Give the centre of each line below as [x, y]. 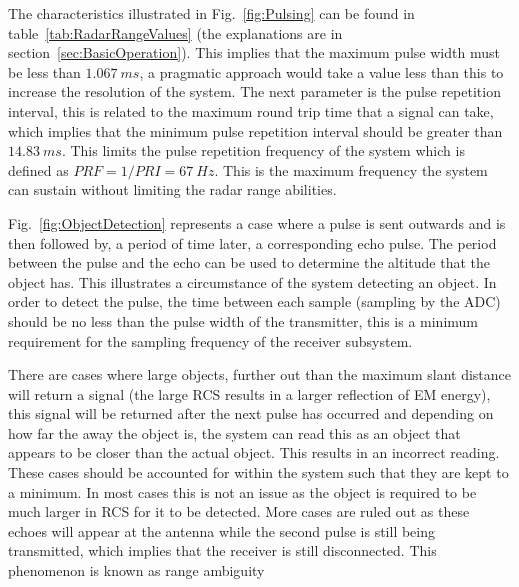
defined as [38, 169]
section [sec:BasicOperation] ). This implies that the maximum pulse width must [254, 52]
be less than [44, 71]
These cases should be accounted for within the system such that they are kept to [258, 472]
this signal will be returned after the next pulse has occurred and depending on [251, 413]
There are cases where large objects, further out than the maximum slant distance [260, 374]
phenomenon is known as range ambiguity [136, 570]
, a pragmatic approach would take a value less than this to [321, 71]
